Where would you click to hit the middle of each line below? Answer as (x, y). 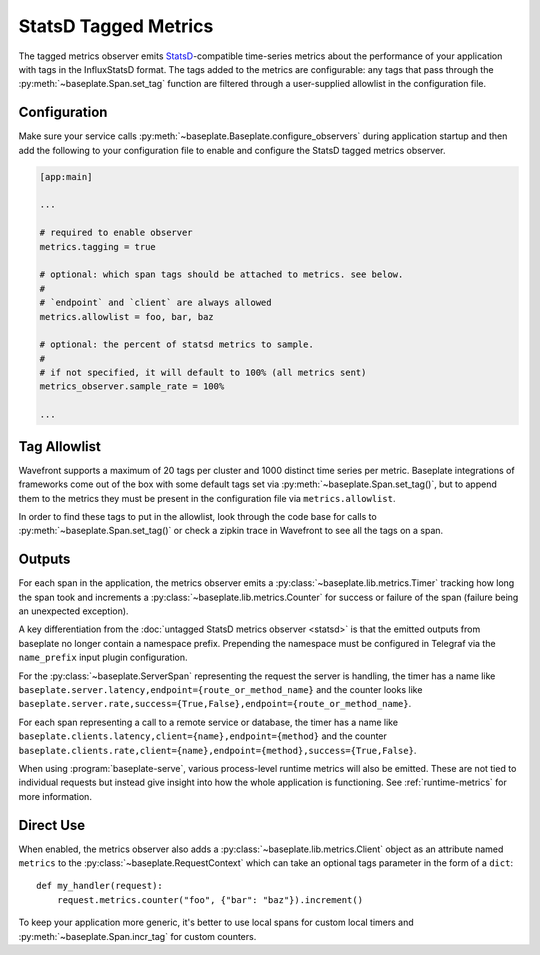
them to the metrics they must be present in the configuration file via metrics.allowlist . (207, 498)
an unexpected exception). (73, 611)
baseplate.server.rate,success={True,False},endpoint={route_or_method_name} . (215, 704)
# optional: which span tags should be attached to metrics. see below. (221, 274)
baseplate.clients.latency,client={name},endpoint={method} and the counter (202, 736)
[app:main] (66, 176)
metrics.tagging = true (98, 246)
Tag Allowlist (60, 446)
